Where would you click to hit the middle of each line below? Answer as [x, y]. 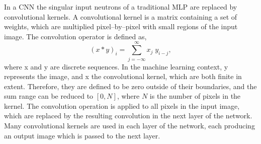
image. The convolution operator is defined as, [75, 36]
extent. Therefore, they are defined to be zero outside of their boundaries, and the [130, 86]
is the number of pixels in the [195, 96]
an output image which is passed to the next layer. [82, 135]
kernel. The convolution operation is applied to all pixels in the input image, [122, 105]
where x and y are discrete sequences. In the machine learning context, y [116, 66]
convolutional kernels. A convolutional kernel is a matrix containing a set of [121, 16]
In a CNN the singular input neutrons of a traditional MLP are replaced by [121, 7]
